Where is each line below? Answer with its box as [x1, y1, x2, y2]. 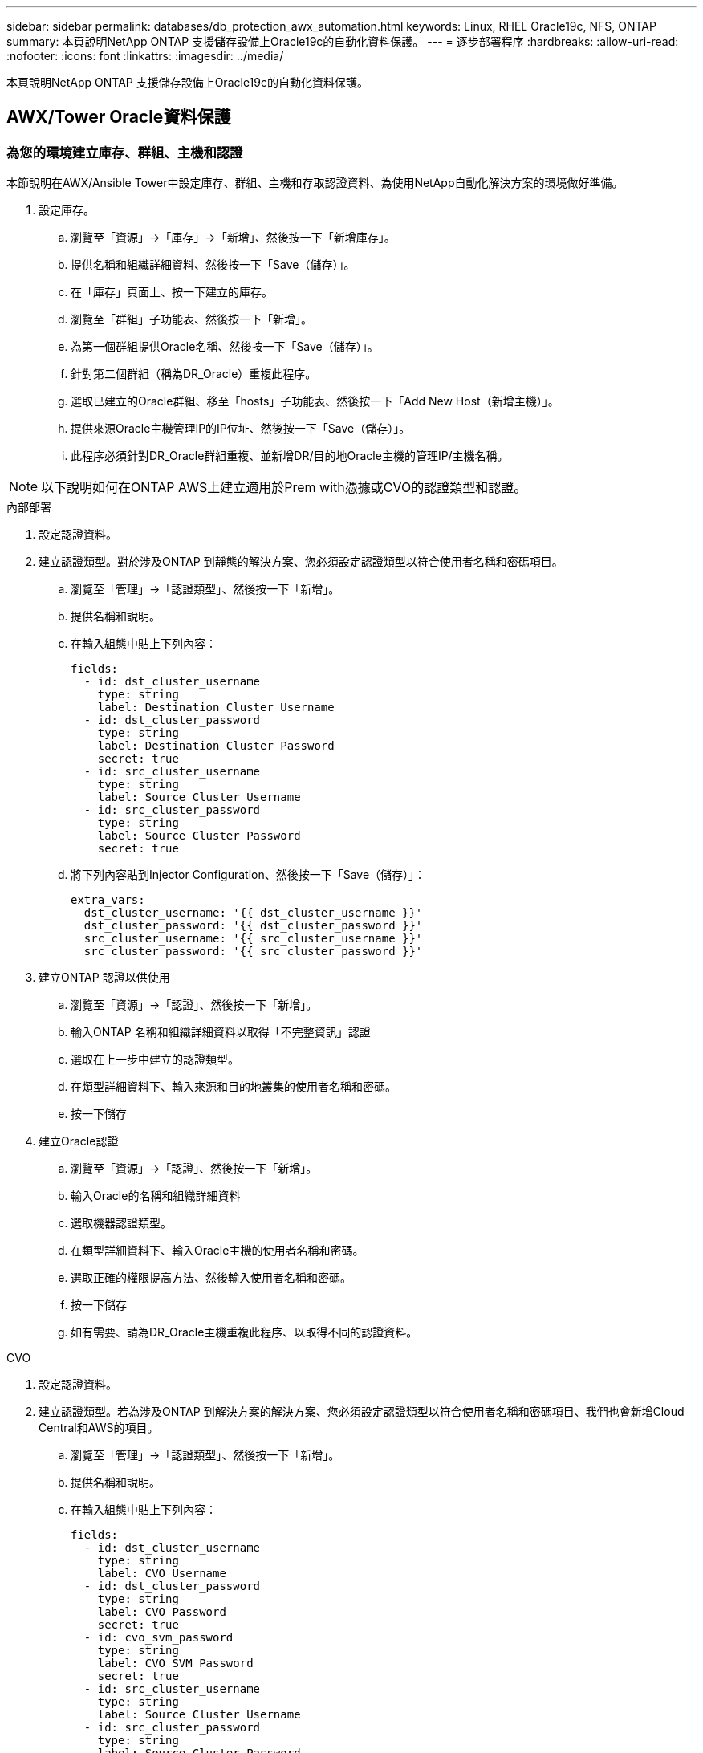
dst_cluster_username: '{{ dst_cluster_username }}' [83, 906, 423, 920]
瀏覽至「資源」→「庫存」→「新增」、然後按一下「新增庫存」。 [71, 230, 396, 245]
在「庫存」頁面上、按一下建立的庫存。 [71, 285, 273, 299]
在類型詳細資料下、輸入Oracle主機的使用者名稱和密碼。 [71, 1243, 364, 1258]
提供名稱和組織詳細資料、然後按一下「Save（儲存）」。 [71, 258, 356, 272]
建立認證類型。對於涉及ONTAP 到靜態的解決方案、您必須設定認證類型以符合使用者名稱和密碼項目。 [39, 555, 563, 569]
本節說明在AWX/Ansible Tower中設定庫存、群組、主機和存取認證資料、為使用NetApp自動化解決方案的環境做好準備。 [6, 176, 624, 190]
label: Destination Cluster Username [97, 701, 335, 714]
